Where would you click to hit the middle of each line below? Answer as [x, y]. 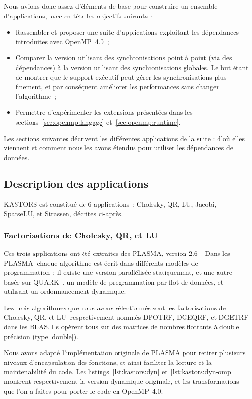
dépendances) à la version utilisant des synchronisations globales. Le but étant [132, 67]
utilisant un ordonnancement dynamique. [65, 291]
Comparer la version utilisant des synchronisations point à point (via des [124, 58]
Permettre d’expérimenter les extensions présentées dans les [104, 112]
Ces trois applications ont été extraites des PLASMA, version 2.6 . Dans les [117, 253]
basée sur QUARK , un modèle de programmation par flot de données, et [114, 281]
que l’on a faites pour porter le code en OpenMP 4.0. [84, 390]
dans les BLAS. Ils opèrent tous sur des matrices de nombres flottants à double [122, 327]
